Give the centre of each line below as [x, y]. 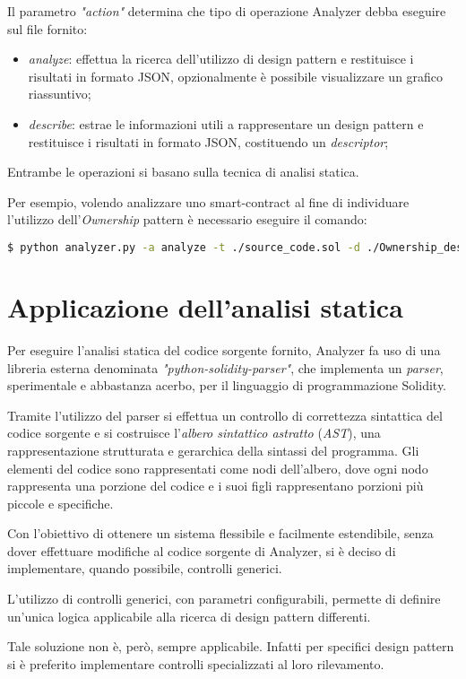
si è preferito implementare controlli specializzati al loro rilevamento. [196, 663]
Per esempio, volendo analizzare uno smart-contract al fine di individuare [208, 201]
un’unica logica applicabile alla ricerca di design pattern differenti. [189, 616]
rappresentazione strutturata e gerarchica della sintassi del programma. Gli [213, 450]
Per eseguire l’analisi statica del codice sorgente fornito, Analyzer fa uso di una [224, 349]
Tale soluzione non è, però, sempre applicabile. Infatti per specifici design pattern [231, 646]
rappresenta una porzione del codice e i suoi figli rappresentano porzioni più [216, 486]
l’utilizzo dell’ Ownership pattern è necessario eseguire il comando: [187, 219]
